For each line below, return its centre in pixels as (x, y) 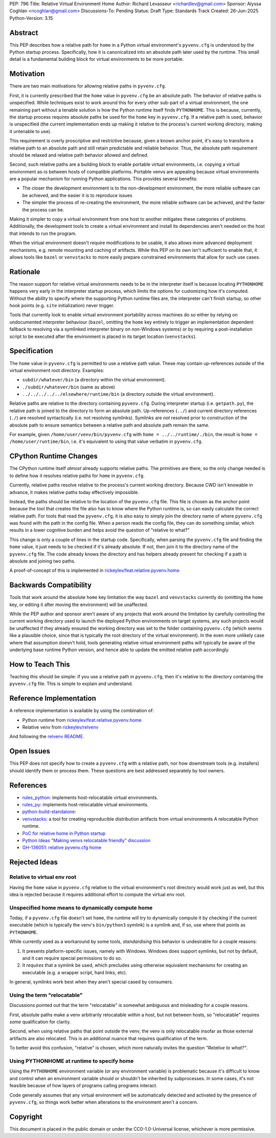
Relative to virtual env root (43, 877)
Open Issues (30, 751)
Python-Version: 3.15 (31, 18)
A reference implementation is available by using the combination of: (82, 711)
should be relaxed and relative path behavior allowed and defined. (79, 155)
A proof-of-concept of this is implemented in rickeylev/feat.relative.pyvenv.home (95, 570)
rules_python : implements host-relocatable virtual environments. (90, 797)
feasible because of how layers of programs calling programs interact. (84, 1086)
